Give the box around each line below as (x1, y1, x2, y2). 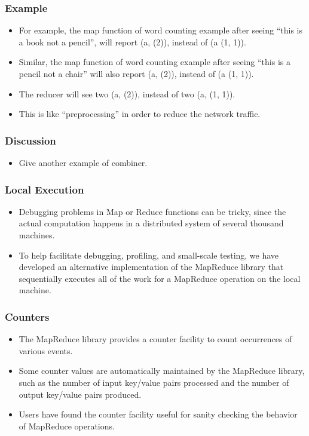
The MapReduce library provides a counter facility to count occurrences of (19, 333, 292, 345)
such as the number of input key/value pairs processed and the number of (19, 376, 289, 388)
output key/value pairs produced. (19, 388, 142, 400)
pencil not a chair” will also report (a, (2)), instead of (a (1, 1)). (19, 67, 254, 79)
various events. (19, 344, 73, 357)
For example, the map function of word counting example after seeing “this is (19, 24, 303, 36)
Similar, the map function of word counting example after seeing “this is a (19, 56, 290, 68)
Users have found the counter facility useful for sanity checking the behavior (19, 408, 298, 420)
